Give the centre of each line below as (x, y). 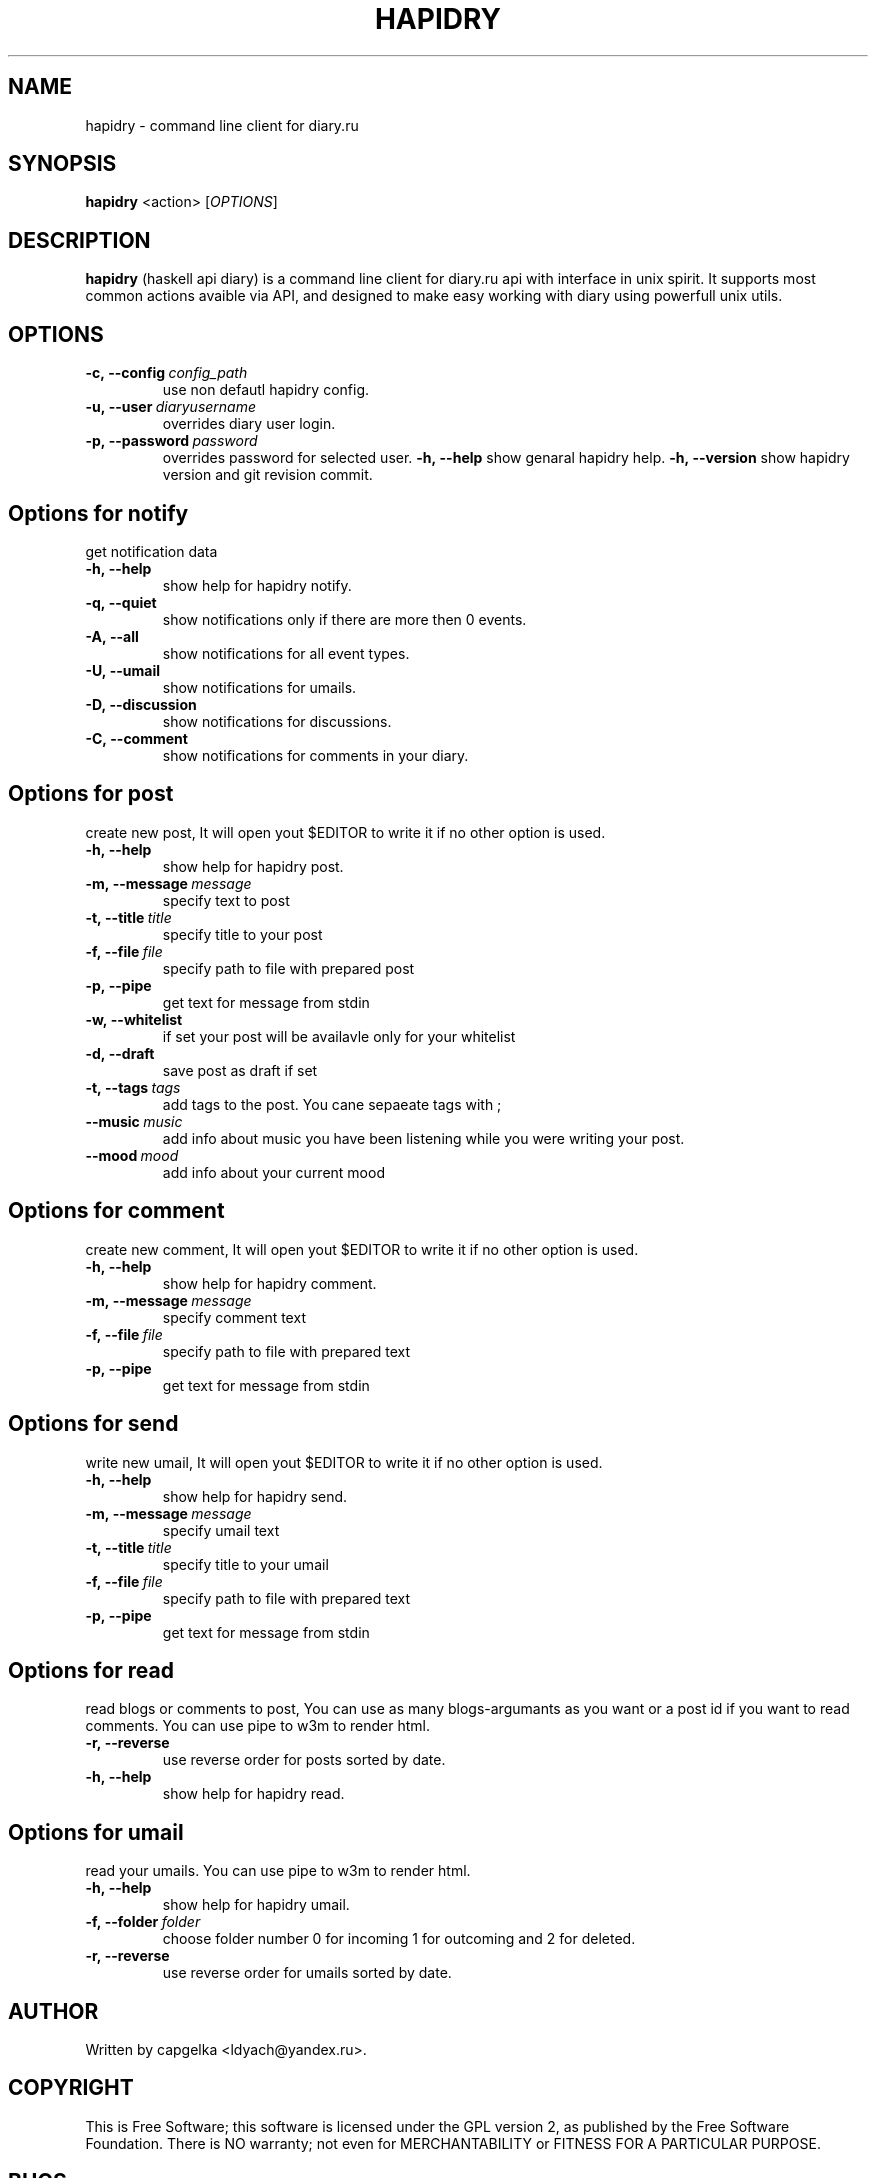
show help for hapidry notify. (257, 585)
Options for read (91, 1670)
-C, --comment (136, 738)
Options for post (91, 794)
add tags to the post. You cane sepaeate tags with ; (332, 1104)
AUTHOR (53, 2011)
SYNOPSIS (62, 164)
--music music (134, 1121)
